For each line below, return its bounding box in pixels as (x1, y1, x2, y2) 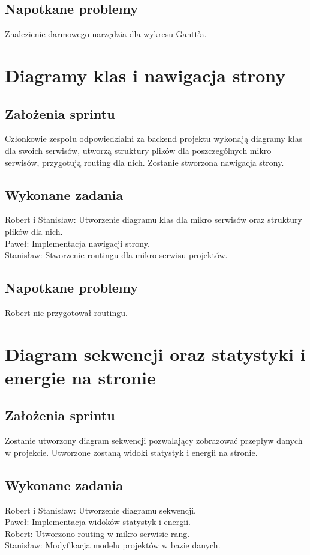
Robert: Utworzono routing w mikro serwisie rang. (5, 527, 190, 539)
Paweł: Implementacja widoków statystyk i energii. (5, 515, 191, 528)
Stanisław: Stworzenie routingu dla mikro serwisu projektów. (5, 249, 228, 261)
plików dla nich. (5, 225, 63, 237)
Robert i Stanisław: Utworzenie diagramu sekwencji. (5, 503, 196, 516)
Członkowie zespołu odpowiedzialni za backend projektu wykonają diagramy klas (5, 132, 303, 145)
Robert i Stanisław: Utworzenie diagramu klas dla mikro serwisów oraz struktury (5, 213, 302, 226)
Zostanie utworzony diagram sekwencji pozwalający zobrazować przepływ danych (5, 434, 303, 447)
